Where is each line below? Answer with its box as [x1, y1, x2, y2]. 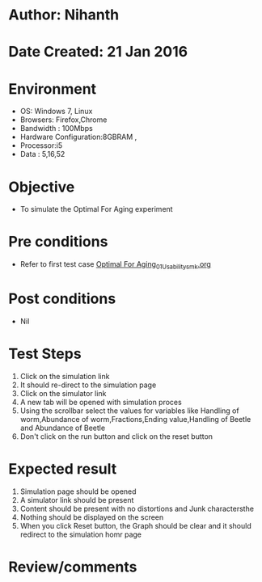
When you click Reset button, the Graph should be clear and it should [19, 521, 252, 530]
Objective [8, 178, 75, 196]
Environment [8, 79, 97, 98]
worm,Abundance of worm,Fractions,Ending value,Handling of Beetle [19, 414, 251, 424]
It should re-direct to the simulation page [19, 380, 157, 390]
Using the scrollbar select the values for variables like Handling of [19, 406, 240, 415]
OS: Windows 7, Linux [19, 107, 93, 116]
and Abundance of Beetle [19, 423, 106, 432]
